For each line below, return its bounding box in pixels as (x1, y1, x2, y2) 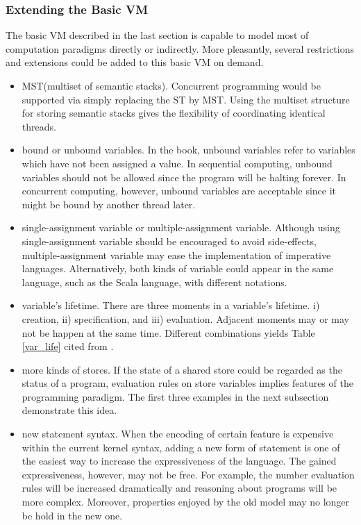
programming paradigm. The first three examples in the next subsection (22, 389, 329, 403)
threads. (22, 119, 56, 133)
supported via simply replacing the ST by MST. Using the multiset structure (22, 92, 350, 106)
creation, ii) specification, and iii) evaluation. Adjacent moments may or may (22, 311, 349, 326)
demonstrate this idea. (22, 403, 117, 417)
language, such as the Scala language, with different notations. (22, 274, 287, 289)
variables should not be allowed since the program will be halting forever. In (22, 169, 346, 184)
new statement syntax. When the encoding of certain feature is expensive (22, 426, 334, 441)
